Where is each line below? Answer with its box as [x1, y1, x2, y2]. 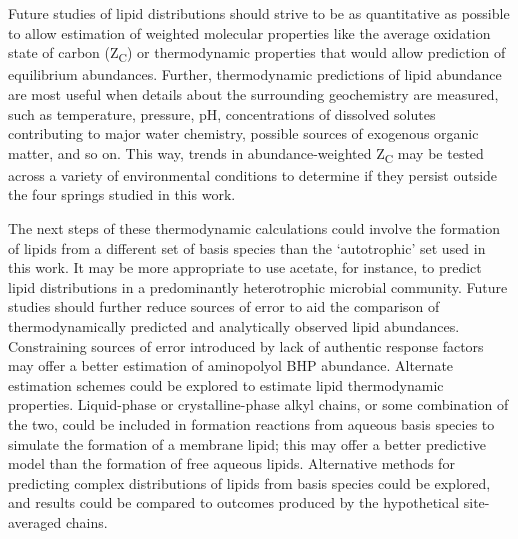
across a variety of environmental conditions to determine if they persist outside [8, 164, 498, 185]
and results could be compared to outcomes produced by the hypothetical [8, 492, 460, 513]
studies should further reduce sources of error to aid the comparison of [8, 296, 440, 317]
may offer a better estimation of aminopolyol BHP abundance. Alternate [8, 355, 454, 376]
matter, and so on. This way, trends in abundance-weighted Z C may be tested [8, 142, 484, 166]
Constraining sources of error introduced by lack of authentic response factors [8, 335, 484, 356]
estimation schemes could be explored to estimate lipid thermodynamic [8, 374, 444, 395]
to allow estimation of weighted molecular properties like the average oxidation [8, 22, 491, 43]
